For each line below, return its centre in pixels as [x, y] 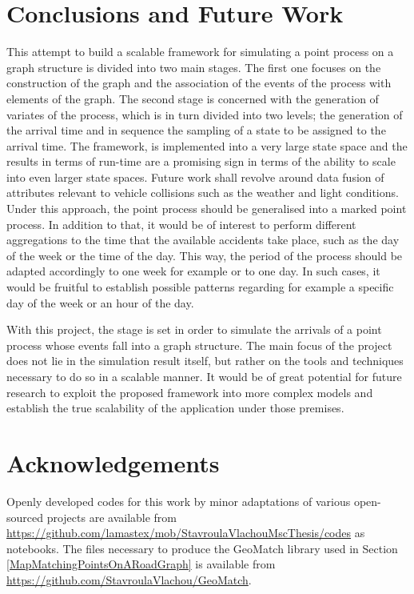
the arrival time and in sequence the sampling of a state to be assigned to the [196, 130]
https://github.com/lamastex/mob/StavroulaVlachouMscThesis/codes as [186, 533]
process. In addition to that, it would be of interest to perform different [181, 224]
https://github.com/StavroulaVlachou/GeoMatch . [129, 579]
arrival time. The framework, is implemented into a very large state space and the [207, 145]
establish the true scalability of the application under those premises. [175, 408]
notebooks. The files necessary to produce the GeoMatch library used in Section [202, 548]
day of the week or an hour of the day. [100, 302]
